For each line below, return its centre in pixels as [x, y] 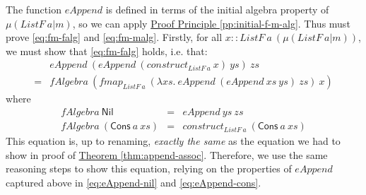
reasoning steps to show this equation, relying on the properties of [149, 169]
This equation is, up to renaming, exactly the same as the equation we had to [173, 141]
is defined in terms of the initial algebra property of [217, 9]
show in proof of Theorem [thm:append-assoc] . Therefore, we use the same [167, 154]
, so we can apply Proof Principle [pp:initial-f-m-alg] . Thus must [211, 23]
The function [34, 9]
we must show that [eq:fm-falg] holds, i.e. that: [107, 51]
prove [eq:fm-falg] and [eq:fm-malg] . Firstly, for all [114, 37]
